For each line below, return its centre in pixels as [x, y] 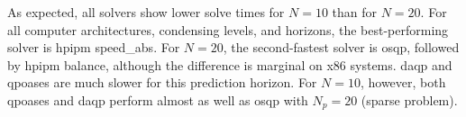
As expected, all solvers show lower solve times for [146, 12]
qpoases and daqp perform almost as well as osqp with [158, 99]
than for [355, 12]
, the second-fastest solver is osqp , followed [341, 47]
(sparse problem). [409, 99]
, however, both [403, 82]
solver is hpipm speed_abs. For [94, 47]
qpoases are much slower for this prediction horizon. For [162, 82]
